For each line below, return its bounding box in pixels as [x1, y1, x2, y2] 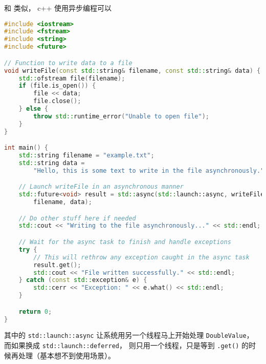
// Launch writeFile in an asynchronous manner [18, 183, 184, 191]
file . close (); [33, 97, 81, 105]
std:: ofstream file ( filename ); [18, 74, 125, 82]
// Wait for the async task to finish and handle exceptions [18, 238, 231, 246]
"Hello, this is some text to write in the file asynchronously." [33, 167, 264, 174]
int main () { [4, 144, 48, 152]
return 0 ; [18, 308, 52, 315]
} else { [18, 105, 48, 112]
